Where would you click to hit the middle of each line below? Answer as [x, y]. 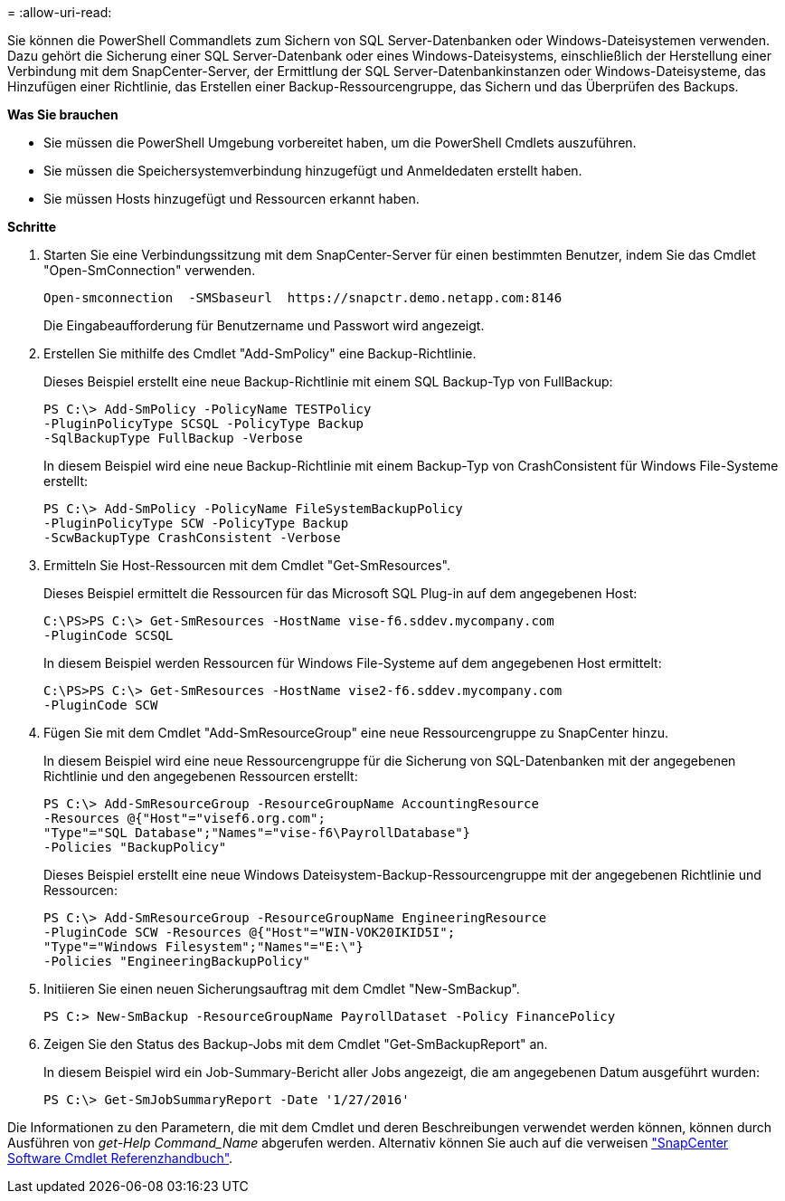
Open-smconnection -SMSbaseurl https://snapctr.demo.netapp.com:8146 [303, 298]
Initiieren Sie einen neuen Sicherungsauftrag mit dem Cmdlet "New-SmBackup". [282, 989]
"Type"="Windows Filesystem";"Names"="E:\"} [204, 947]
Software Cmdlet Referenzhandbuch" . [120, 1158]
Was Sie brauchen [63, 114]
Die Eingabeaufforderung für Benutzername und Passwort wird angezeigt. [264, 325]
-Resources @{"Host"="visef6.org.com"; [184, 818]
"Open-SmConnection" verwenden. [150, 270]
